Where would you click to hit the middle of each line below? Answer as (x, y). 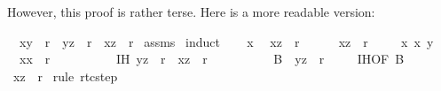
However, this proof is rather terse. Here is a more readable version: (191, 11)
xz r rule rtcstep (65, 76)
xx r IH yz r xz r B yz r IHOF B (212, 59)
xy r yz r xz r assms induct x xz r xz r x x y (226, 41)
